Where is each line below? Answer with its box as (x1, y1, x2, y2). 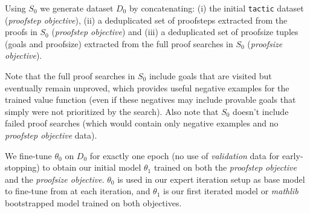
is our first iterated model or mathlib (163, 185, 299, 197)
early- (282, 149, 303, 162)
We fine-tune (5, 149, 52, 162)
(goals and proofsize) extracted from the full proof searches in (5, 37, 233, 50)
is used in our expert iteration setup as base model (117, 172, 305, 185)
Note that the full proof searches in (5, 70, 135, 82)
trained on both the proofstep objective (153, 161, 297, 174)
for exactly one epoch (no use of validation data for (89, 149, 280, 162)
